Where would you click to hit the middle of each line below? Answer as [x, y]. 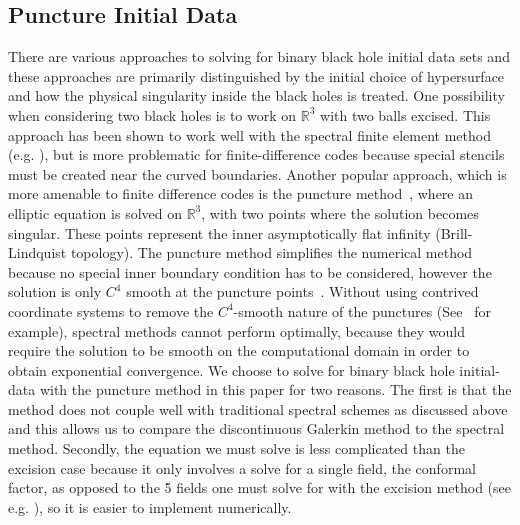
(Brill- [454, 232]
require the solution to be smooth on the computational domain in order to [239, 350]
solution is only [55, 291]
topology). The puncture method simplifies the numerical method [271, 252]
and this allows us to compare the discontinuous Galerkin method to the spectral [256, 428]
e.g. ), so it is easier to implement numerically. [150, 506]
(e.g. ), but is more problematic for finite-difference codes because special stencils [256, 154]
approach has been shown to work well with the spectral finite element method [249, 134]
